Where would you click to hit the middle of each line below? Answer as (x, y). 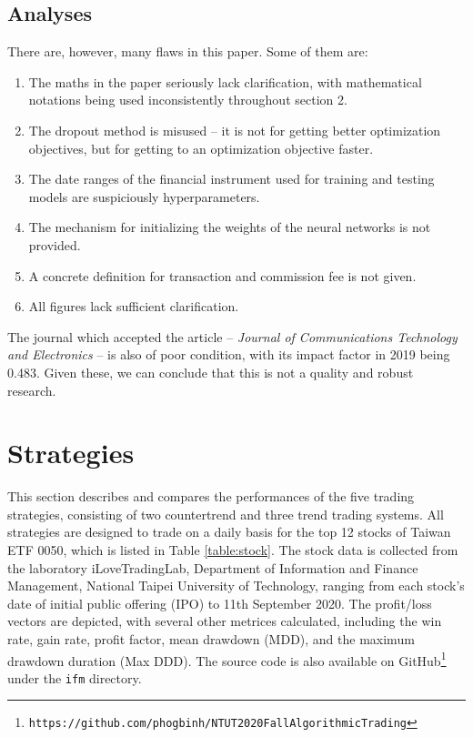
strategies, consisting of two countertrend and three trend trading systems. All (226, 514)
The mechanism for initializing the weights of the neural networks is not (230, 227)
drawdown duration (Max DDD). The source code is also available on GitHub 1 (227, 659)
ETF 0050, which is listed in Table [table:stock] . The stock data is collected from (233, 550)
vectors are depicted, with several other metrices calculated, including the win (225, 621)
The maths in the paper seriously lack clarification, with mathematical (225, 81)
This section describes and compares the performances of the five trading (211, 496)
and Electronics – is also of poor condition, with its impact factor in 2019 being (229, 354)
